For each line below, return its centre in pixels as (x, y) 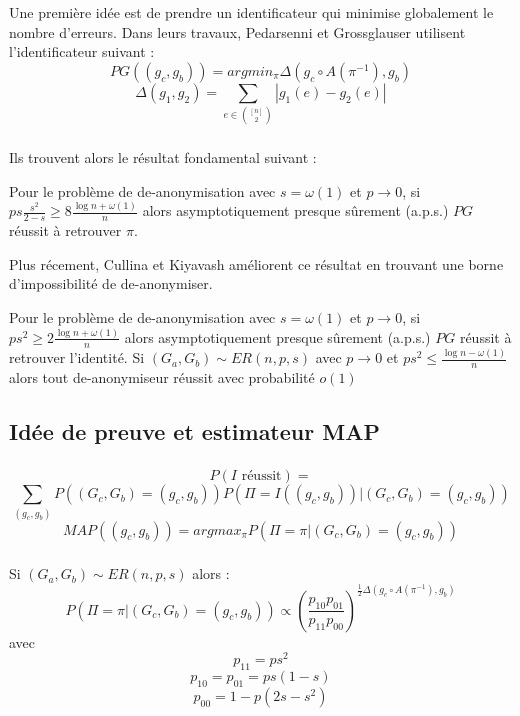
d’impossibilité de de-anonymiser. (111, 283)
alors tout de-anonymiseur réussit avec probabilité (162, 376)
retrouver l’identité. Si (77, 357)
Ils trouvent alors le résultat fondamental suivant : (163, 156)
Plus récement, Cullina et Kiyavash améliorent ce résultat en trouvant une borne (256, 263)
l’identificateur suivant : (82, 51)
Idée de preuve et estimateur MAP (194, 430)
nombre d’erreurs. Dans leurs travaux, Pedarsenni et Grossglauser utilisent (237, 31)
